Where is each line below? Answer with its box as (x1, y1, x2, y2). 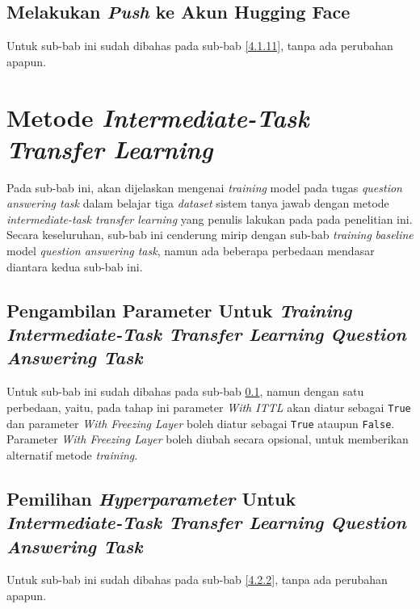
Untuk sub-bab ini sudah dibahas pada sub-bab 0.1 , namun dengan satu (6, 383, 364, 400)
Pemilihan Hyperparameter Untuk (6, 485, 296, 510)
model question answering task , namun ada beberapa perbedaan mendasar (6, 242, 375, 259)
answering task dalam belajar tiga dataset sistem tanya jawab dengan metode (6, 195, 389, 212)
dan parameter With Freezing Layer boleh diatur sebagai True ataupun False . (6, 414, 395, 431)
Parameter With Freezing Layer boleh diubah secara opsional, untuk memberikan (6, 430, 409, 447)
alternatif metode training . (6, 446, 138, 463)
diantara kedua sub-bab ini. (6, 258, 143, 275)
